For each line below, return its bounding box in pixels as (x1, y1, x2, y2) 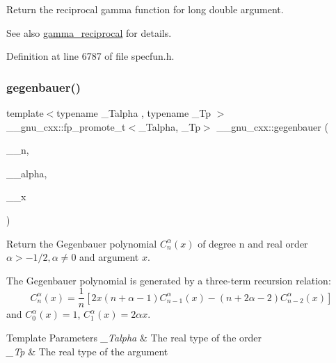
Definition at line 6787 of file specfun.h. (6, 49, 175, 63)
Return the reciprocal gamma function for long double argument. (6, 2, 284, 16)
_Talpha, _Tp (138, 119, 200, 134)
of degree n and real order (198, 236, 308, 250)
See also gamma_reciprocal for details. (6, 25, 172, 40)
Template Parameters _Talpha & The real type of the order (6, 330, 262, 344)
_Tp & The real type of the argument (6, 344, 168, 358)
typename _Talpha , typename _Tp (56, 106, 211, 120)
